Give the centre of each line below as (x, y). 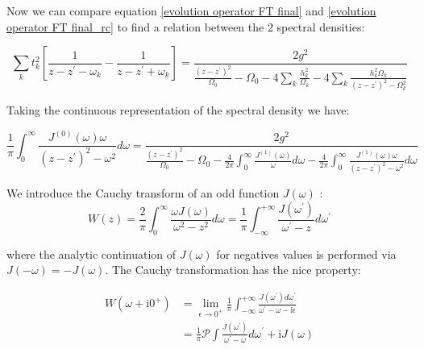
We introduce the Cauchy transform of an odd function (143, 193)
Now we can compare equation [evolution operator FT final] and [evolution (191, 10)
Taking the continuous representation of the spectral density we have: (178, 110)
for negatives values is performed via (306, 253)
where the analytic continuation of (91, 253)
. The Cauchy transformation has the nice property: (233, 270)
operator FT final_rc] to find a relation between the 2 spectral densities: (186, 26)
